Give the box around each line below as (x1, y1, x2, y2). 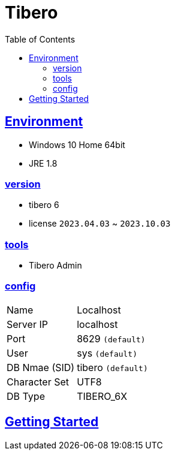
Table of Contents (5, 34, 76, 44)
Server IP (7, 318, 48, 330)
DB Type (7, 390, 45, 402)
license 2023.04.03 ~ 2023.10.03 (29, 218, 171, 229)
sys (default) (77, 346, 138, 359)
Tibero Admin (29, 260, 82, 271)
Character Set (7, 375, 70, 388)
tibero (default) (77, 361, 148, 373)
